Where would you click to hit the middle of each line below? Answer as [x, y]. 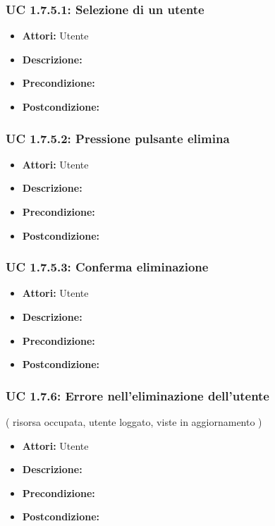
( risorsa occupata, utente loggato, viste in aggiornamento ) [134, 422]
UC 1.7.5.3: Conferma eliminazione [107, 267]
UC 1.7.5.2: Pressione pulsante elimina [118, 138]
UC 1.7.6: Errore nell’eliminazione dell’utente [137, 395]
